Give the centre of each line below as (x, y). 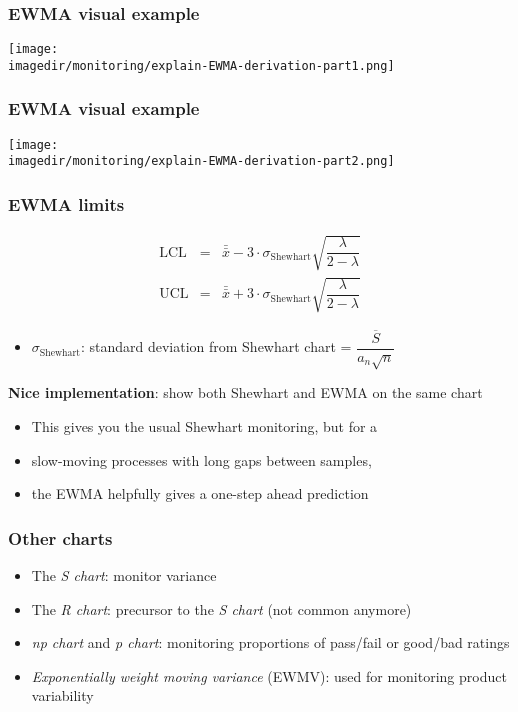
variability (62, 695)
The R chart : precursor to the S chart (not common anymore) (221, 608)
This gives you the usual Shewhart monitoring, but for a (204, 426)
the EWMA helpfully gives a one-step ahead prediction (200, 493)
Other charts (60, 537)
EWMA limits (66, 203)
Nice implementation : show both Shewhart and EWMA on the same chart (245, 392)
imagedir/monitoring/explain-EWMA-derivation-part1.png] (201, 65)
